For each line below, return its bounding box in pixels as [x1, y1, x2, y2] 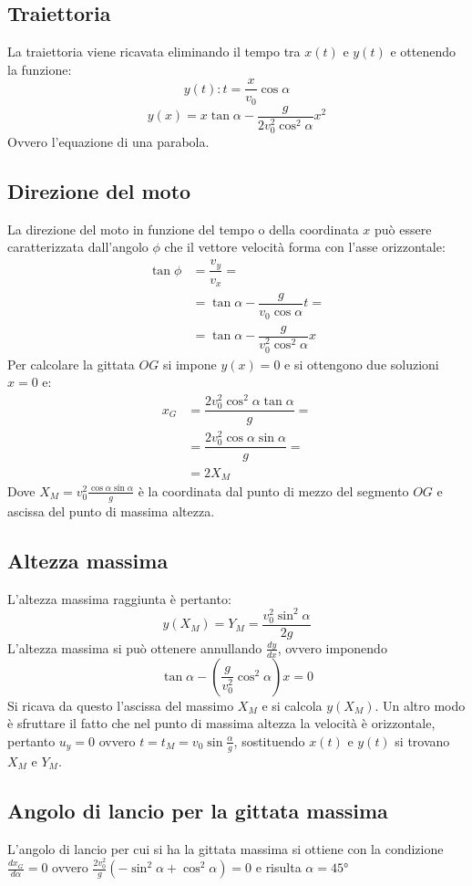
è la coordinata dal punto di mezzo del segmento [138, 481, 409, 500]
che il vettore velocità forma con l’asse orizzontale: [164, 237, 446, 256]
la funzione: [7, 59, 72, 78]
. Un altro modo [375, 695, 466, 714]
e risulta [255, 858, 302, 876]
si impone [162, 354, 217, 373]
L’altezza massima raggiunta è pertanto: [7, 589, 231, 608]
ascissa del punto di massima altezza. [7, 501, 215, 520]
